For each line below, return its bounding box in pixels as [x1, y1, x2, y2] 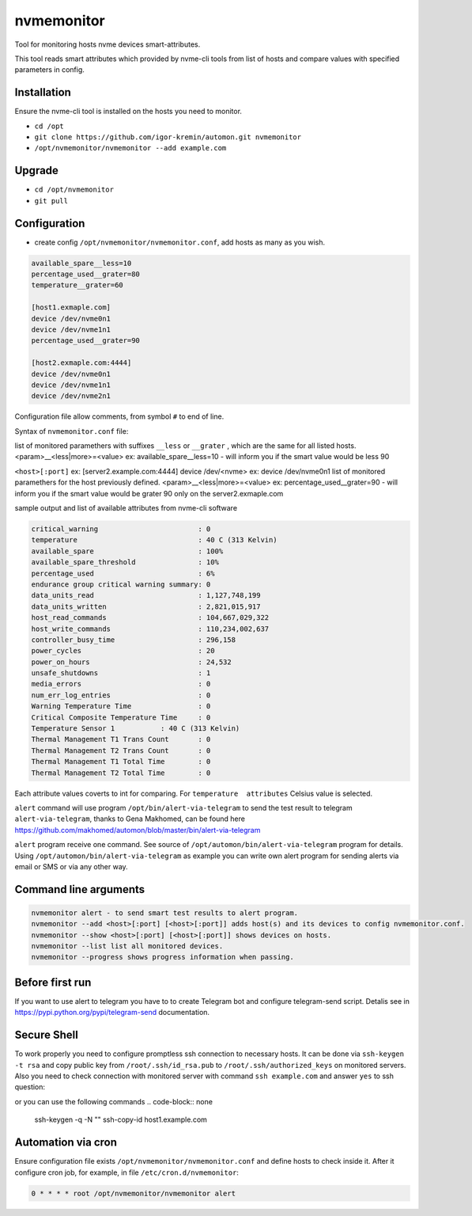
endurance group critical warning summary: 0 [31, 579, 211, 589]
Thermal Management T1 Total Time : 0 [31, 757, 211, 766]
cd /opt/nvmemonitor [34, 185, 115, 194]
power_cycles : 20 [31, 646, 215, 655]
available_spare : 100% [31, 546, 224, 556]
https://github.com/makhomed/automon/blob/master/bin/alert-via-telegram [14, 825, 261, 834]
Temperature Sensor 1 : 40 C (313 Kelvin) [31, 724, 240, 733]
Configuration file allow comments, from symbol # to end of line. [14, 412, 225, 421]
